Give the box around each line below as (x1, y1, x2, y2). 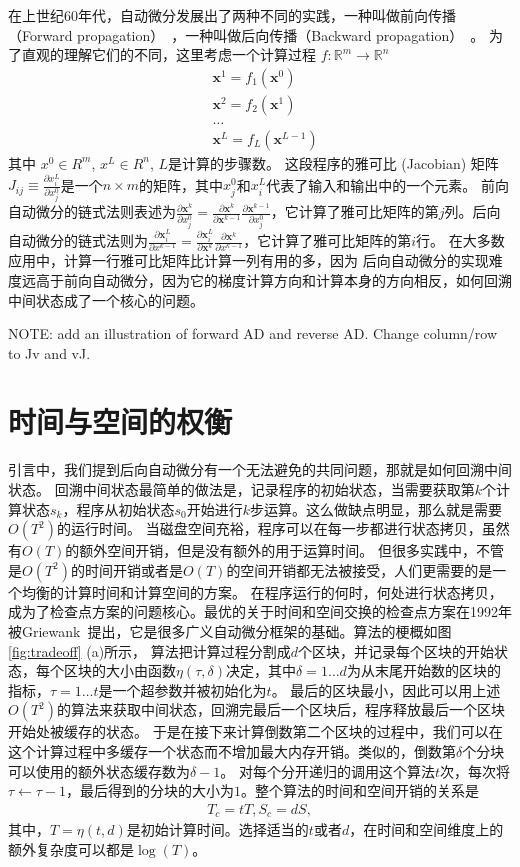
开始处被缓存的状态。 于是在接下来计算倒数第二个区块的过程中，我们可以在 (8, 721, 503, 742)
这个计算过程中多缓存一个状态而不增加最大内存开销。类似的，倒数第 (8, 740, 456, 761)
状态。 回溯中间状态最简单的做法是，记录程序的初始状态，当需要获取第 (8, 479, 475, 499)
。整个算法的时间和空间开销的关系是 (241, 780, 480, 801)
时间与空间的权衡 (8, 401, 233, 442)
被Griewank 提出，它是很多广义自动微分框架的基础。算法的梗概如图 (8, 620, 452, 641)
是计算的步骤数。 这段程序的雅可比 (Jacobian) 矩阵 (168, 152, 499, 173)
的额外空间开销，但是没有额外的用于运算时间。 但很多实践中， (65, 540, 477, 561)
